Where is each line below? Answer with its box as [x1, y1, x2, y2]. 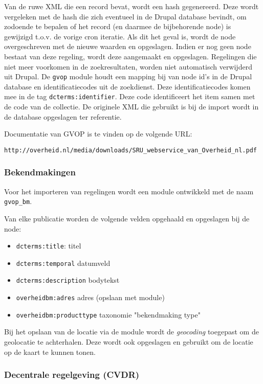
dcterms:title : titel [16, 240, 81, 251]
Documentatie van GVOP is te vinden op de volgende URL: [4, 128, 192, 139]
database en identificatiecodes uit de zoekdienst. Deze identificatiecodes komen [4, 81, 251, 92]
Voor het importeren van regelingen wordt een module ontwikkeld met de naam [4, 186, 254, 196]
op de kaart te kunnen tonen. [4, 346, 96, 357]
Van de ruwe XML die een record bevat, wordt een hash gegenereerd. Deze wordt [4, 1, 259, 11]
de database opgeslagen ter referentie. [4, 111, 122, 122]
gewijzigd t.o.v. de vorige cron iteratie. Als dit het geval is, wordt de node [4, 31, 236, 41]
